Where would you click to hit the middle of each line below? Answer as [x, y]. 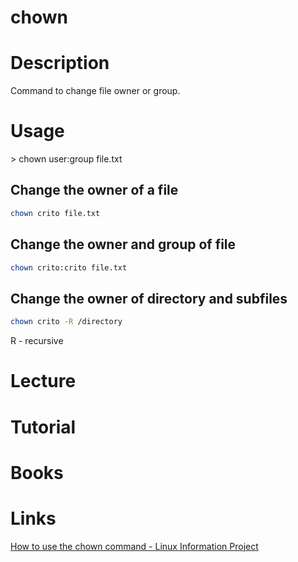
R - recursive [37, 341]
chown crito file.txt [55, 213]
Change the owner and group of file [123, 244]
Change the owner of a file [94, 190]
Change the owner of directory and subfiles [149, 298]
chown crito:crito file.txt [69, 267]
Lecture [43, 381]
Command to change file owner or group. [95, 91]
